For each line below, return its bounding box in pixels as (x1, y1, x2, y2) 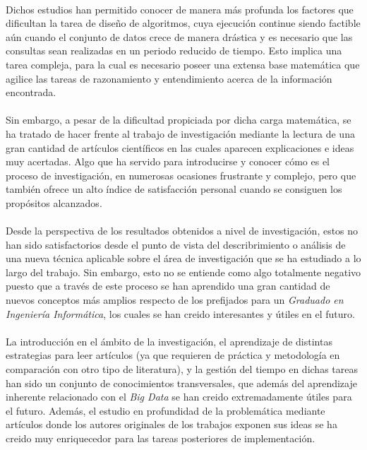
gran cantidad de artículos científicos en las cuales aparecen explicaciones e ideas (6, 140, 354, 155)
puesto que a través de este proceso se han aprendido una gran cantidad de (6, 278, 330, 293)
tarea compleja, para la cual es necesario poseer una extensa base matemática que (6, 57, 360, 71)
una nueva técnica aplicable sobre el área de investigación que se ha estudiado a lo (6, 251, 361, 266)
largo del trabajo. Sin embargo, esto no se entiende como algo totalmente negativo (6, 264, 361, 279)
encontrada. (6, 85, 56, 100)
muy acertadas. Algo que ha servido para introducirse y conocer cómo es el (6, 154, 330, 169)
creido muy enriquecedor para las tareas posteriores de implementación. (6, 431, 315, 445)
